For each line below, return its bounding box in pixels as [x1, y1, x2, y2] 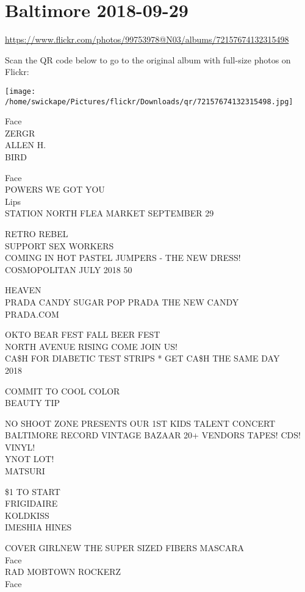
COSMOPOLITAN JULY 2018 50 [5, 263, 132, 276]
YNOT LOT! [5, 452, 54, 465]
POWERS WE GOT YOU [5, 183, 105, 196]
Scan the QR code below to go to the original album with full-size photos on [5, 53, 291, 66]
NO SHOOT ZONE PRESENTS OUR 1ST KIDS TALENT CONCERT [5, 416, 276, 429]
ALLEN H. [5, 138, 46, 151]
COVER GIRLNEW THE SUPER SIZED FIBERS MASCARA [5, 541, 245, 554]
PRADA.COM [5, 307, 59, 320]
